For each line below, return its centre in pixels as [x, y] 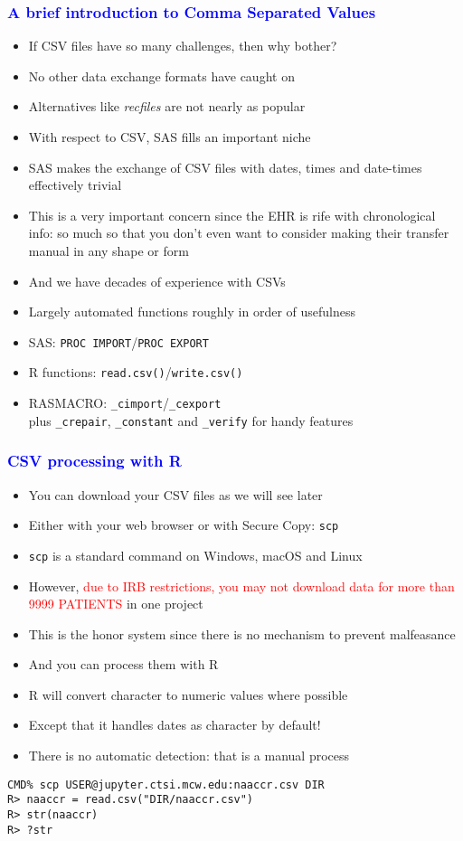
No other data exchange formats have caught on [161, 76]
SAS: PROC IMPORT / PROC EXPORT [118, 341]
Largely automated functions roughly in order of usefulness [192, 312]
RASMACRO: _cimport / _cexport [125, 403]
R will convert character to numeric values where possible [188, 694]
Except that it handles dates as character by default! [175, 725]
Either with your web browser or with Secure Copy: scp [184, 525]
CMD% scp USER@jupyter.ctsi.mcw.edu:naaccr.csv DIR [166, 784]
